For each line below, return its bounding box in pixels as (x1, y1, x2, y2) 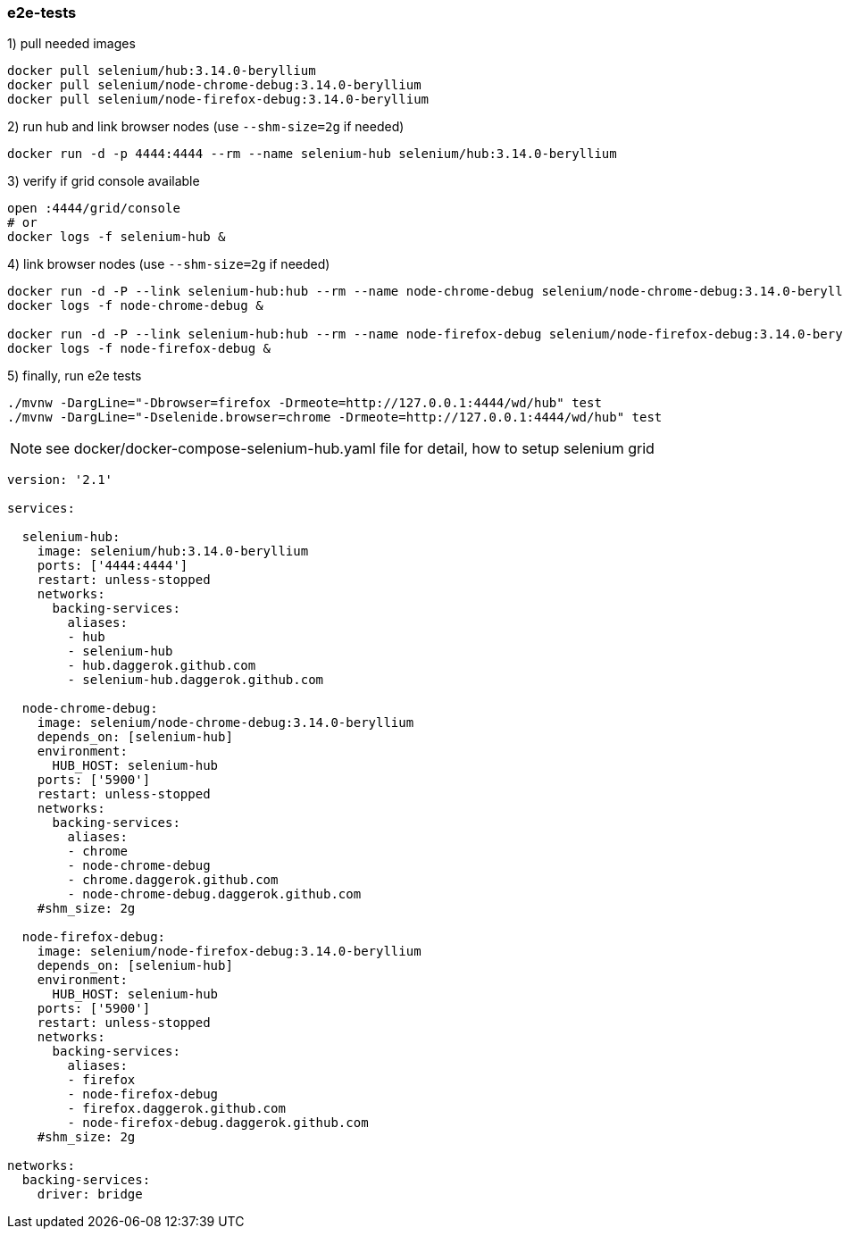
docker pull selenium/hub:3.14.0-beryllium (7, 63, 316, 79)
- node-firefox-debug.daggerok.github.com (67, 1115, 369, 1131)
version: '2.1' (7, 472, 113, 488)
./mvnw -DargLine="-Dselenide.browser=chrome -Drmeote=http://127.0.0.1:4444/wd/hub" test (7, 410, 663, 425)
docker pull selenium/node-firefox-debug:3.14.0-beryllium (7, 92, 430, 107)
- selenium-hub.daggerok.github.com (67, 672, 324, 688)
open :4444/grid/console (7, 201, 180, 216)
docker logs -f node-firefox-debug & (7, 341, 271, 356)
